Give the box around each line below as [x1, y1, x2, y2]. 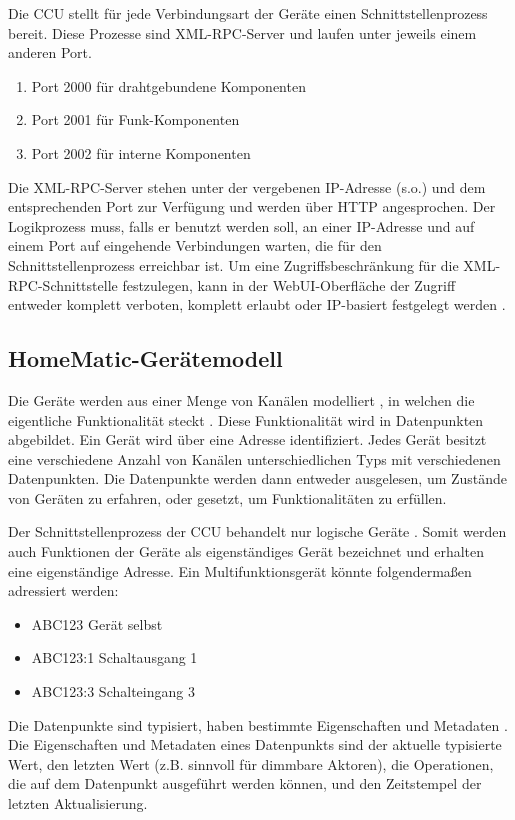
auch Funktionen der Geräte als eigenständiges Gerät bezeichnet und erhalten [8, 541, 485, 562]
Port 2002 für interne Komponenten [31, 142, 251, 163]
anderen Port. [8, 42, 92, 63]
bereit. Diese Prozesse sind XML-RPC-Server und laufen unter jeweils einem [8, 22, 477, 43]
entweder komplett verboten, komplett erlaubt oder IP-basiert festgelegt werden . [8, 294, 506, 315]
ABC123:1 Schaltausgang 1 [31, 647, 198, 668]
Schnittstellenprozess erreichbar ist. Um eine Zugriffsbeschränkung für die [8, 254, 459, 275]
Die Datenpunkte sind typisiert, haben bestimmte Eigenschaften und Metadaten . [8, 714, 508, 735]
